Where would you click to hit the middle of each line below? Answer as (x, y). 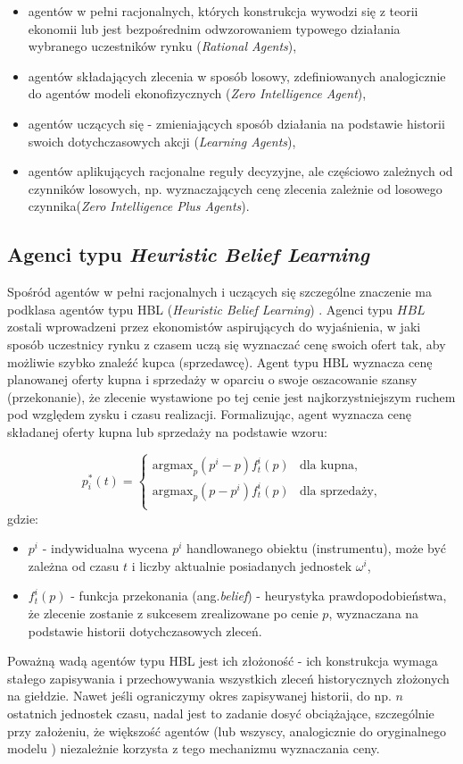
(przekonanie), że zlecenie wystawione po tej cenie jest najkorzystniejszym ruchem (231, 396)
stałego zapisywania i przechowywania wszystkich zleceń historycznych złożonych (228, 678)
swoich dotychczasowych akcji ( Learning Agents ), (162, 141)
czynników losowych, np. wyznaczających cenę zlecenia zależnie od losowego (235, 188)
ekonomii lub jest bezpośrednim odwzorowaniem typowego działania (214, 28)
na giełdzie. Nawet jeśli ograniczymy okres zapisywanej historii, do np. (199, 696)
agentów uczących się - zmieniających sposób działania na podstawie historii (236, 123)
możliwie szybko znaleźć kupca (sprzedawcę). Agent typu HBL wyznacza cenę (220, 361)
